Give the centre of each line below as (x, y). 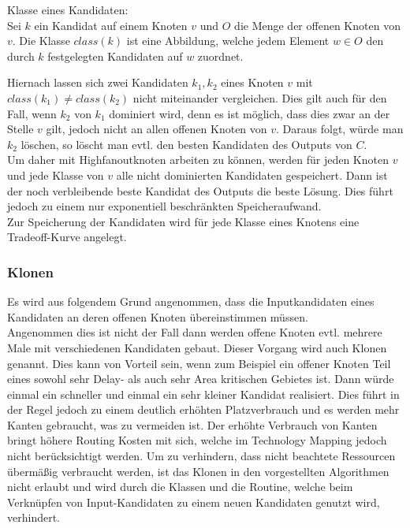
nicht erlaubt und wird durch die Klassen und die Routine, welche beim (180, 487)
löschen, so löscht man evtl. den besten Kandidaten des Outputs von (186, 144)
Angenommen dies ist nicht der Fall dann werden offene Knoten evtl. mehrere (195, 332)
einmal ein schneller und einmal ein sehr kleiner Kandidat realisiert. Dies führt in (203, 394)
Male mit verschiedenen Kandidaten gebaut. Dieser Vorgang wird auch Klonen (197, 347)
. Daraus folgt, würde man (340, 129)
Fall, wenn (32, 113)
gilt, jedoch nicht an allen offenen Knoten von (157, 129)
